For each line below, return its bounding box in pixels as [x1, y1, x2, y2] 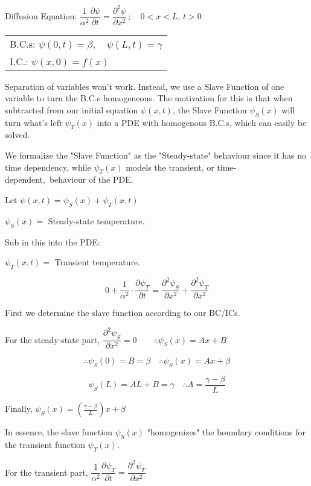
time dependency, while [5, 160, 91, 173]
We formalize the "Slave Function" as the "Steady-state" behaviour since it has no [5, 148, 307, 161]
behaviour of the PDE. [49, 173, 133, 186]
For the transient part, [5, 465, 88, 478]
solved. [5, 128, 30, 141]
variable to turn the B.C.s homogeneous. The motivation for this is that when [5, 92, 293, 104]
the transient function [5, 438, 86, 450]
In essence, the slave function [5, 426, 112, 438]
